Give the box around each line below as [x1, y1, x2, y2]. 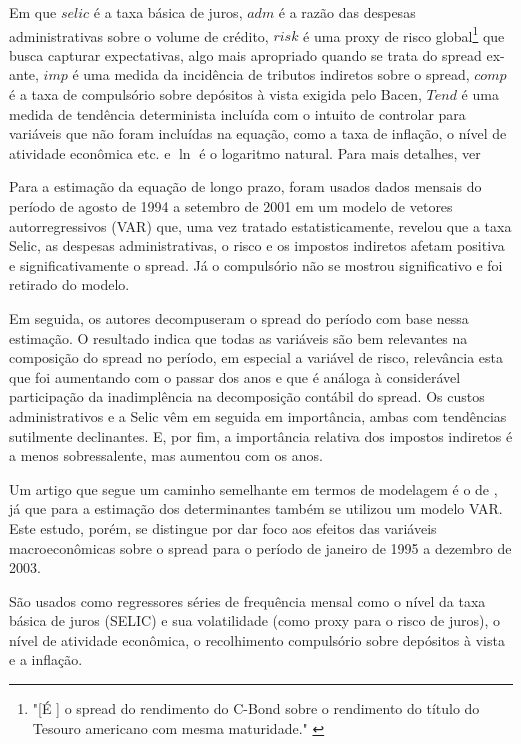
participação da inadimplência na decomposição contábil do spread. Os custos [9, 386, 485, 407]
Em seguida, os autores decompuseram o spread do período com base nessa [9, 307, 469, 328]
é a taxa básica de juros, [93, 2, 243, 22]
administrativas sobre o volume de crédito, [9, 25, 269, 46]
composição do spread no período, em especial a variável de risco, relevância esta [9, 347, 504, 368]
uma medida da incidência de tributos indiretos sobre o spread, [83, 64, 470, 85]
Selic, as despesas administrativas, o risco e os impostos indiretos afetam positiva [9, 235, 505, 256]
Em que [9, 2, 57, 22]
